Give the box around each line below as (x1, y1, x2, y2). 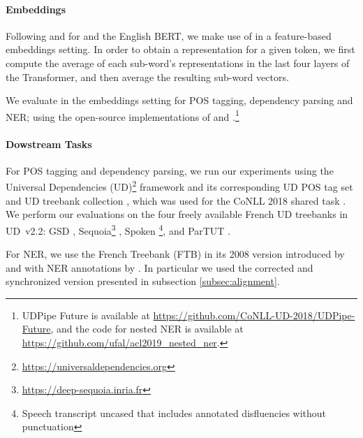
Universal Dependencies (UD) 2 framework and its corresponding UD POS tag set (6, 177, 353, 194)
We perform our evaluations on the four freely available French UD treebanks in (6, 207, 348, 221)
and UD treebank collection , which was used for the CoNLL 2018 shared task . (6, 193, 346, 207)
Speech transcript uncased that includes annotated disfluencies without (22, 405, 327, 420)
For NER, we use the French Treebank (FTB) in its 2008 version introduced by (6, 247, 345, 261)
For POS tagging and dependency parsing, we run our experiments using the (6, 163, 334, 177)
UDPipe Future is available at (22, 307, 150, 322)
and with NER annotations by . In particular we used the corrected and (6, 260, 313, 275)
